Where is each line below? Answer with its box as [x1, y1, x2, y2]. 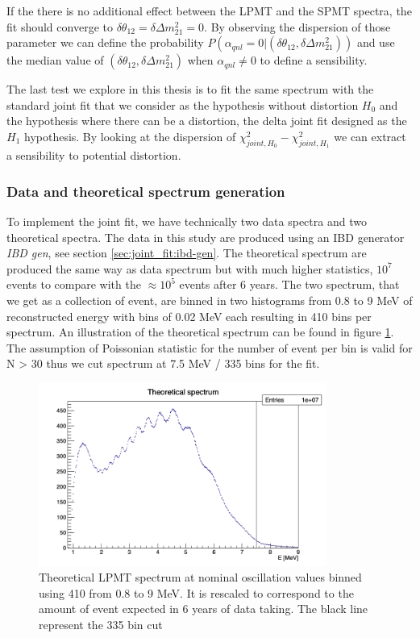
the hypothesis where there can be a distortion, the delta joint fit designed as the [6, 112, 407, 129]
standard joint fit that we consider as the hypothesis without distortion [6, 96, 359, 113]
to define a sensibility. [260, 52, 368, 69]
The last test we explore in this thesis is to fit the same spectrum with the [6, 81, 374, 98]
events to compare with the [6, 276, 141, 293]
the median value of [6, 52, 104, 69]
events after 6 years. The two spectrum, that [179, 276, 400, 293]
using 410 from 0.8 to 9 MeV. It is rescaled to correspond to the [39, 584, 354, 601]
